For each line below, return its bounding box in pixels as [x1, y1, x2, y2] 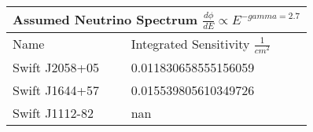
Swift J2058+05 [13, 57, 100, 76]
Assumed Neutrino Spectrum [13, 10, 198, 28]
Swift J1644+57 [13, 80, 100, 99]
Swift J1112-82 [13, 103, 94, 122]
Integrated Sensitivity [131, 34, 250, 53]
